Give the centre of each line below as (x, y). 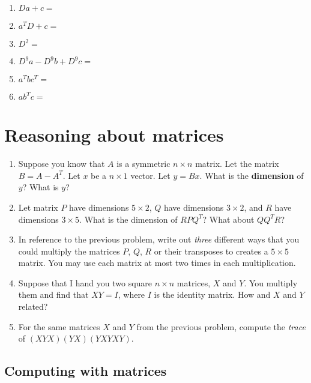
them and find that (53, 294)
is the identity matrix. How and (212, 294)
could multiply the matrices (69, 251)
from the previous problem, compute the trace (221, 326)
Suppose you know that (62, 164)
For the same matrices (59, 326)
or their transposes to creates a (211, 251)
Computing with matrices (86, 371)
